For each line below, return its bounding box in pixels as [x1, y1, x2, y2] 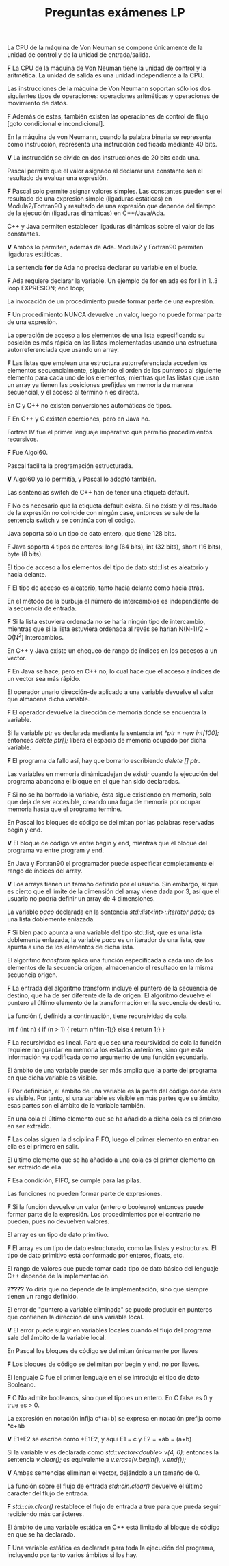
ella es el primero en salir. [7, 1142, 79, 1150]
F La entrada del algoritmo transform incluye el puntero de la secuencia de [7, 984, 217, 992]
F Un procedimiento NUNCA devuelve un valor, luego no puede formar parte [7, 310, 222, 319]
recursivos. [7, 435, 39, 443]
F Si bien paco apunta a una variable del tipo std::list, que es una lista [7, 928, 202, 936]
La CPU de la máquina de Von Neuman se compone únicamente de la [7, 43, 203, 52]
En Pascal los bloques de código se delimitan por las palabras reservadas [7, 818, 215, 826]
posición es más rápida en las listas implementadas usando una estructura [7, 338, 217, 347]
